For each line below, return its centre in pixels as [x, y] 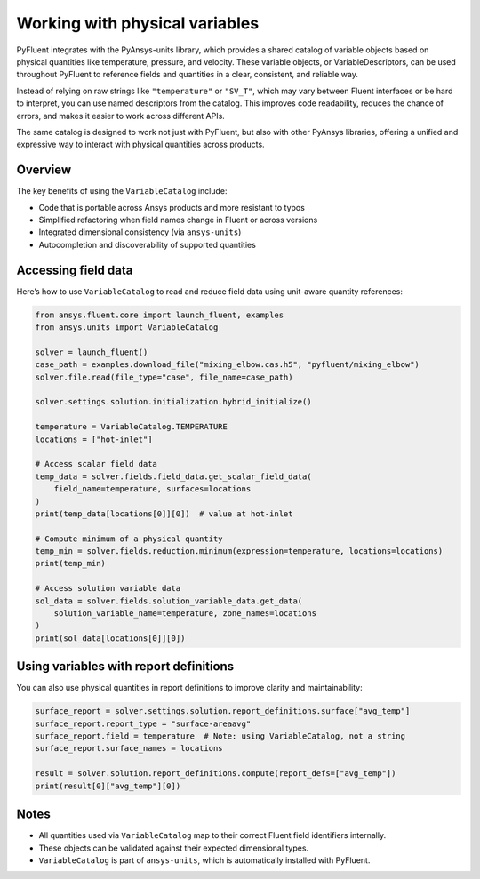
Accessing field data [75, 270]
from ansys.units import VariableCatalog [127, 328]
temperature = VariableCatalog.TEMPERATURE [132, 427]
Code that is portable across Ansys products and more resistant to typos [172, 207]
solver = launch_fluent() [92, 352]
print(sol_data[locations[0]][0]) [110, 638]
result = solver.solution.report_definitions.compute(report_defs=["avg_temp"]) [216, 774]
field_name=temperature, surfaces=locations [152, 489]
